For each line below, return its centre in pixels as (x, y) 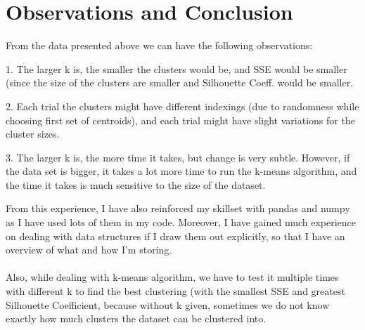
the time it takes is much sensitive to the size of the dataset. (136, 184)
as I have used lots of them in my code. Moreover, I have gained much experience (181, 222)
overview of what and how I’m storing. (89, 250)
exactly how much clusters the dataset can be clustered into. (136, 318)
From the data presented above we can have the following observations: (159, 45)
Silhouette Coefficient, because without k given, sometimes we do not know (168, 304)
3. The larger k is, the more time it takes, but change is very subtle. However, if (178, 157)
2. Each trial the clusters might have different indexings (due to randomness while (182, 106)
